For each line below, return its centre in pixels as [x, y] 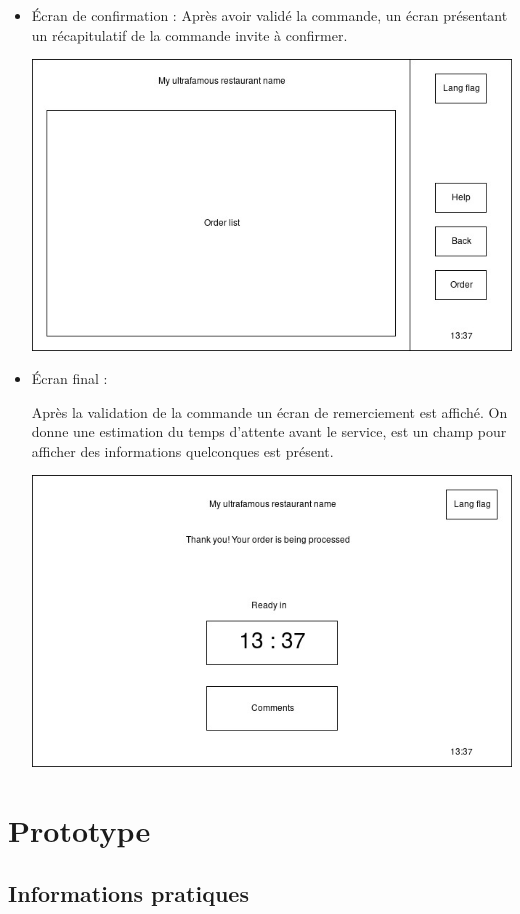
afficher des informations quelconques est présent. [182, 450]
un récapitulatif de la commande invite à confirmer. [189, 34]
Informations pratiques [128, 893]
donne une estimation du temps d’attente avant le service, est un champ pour [269, 431]
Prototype [79, 829]
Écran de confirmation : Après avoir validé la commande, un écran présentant [269, 15]
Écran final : [69, 378]
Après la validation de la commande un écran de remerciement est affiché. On [269, 411]
